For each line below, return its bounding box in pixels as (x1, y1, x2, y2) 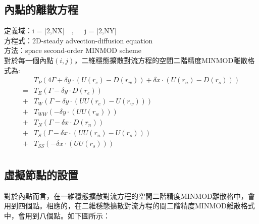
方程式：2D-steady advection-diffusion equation (4, 35, 153, 45)
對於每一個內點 (4, 54, 54, 65)
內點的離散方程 (4, 2, 78, 17)
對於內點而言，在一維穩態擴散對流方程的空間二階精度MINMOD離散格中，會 (4, 190, 255, 201)
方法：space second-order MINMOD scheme (4, 45, 141, 55)
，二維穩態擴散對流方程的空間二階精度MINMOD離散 (74, 54, 248, 65)
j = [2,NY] (84, 25, 117, 36)
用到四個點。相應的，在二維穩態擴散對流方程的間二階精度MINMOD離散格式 (4, 200, 255, 211)
